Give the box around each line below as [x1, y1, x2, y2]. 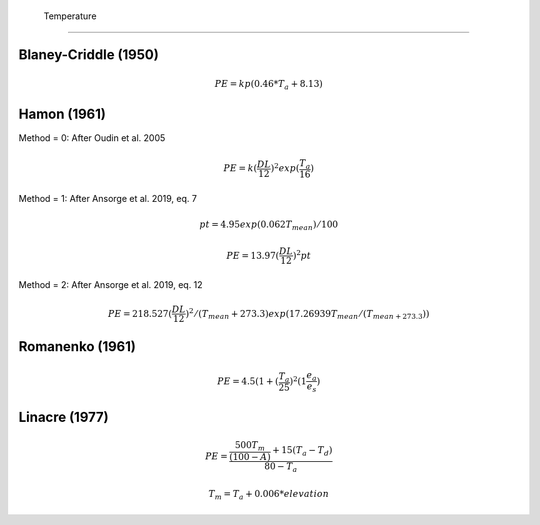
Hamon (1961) [18, 106, 107, 123]
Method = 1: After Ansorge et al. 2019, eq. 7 [18, 193, 197, 205]
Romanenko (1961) [18, 338, 137, 355]
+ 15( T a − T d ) [271, 445, 333, 459]
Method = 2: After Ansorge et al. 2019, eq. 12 [18, 278, 204, 290]
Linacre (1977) [18, 408, 109, 425]
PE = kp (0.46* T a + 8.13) [214, 78, 324, 92]
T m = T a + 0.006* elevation [208, 488, 330, 502]
